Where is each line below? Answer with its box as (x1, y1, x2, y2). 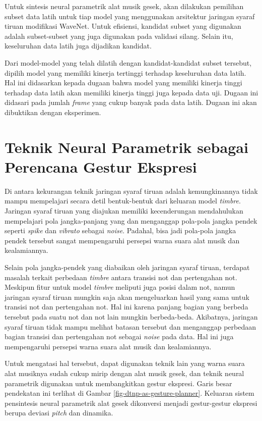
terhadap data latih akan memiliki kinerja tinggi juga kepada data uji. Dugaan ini (5, 87, 258, 97)
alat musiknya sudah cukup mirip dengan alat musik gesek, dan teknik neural (5, 367, 244, 378)
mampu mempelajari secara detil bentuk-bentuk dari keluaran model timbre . (5, 195, 241, 206)
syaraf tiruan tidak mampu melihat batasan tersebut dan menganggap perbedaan (5, 321, 256, 332)
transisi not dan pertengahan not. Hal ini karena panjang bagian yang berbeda (5, 301, 248, 312)
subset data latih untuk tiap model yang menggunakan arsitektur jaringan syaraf (5, 11, 255, 21)
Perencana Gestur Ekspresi (5, 156, 197, 177)
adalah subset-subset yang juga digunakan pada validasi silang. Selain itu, (5, 30, 233, 41)
